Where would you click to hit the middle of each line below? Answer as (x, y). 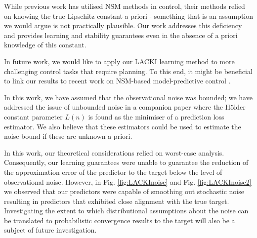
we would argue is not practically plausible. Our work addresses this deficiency (123, 25)
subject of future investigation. (50, 230)
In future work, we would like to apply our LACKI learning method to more (119, 61)
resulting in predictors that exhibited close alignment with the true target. (117, 201)
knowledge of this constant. (45, 45)
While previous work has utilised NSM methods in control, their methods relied (125, 6)
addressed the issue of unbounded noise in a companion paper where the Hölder (125, 107)
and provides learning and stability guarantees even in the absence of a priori (121, 35)
